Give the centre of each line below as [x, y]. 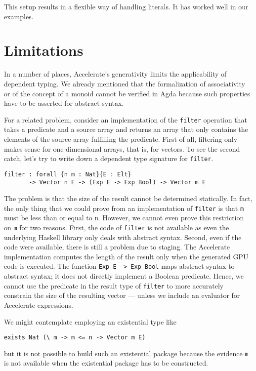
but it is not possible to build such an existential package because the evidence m [126, 353]
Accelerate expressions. [39, 305]
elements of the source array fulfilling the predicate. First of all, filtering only [121, 139]
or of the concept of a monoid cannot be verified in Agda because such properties [127, 93]
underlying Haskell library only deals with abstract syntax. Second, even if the [123, 237]
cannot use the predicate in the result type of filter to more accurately [114, 285]
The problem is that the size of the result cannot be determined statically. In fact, [128, 198]
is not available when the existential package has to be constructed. [106, 363]
